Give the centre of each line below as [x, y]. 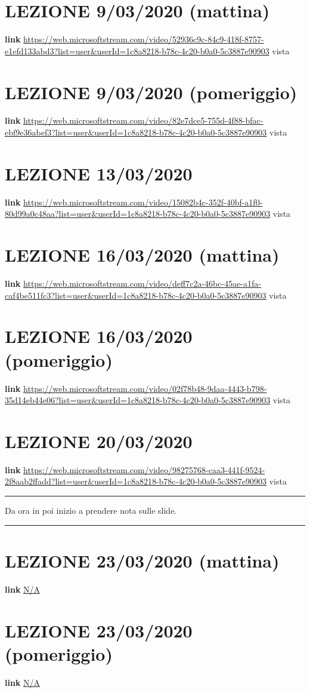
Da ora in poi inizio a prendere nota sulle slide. [91, 510]
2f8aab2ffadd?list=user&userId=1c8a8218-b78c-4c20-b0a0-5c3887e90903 [136, 481]
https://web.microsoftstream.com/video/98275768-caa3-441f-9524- [144, 469]
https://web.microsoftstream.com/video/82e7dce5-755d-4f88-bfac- [143, 120]
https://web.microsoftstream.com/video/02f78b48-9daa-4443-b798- [145, 388]
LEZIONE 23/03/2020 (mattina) [142, 560]
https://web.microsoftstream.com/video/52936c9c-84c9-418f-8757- [144, 39]
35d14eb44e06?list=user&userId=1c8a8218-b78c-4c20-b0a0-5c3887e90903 [138, 400]
